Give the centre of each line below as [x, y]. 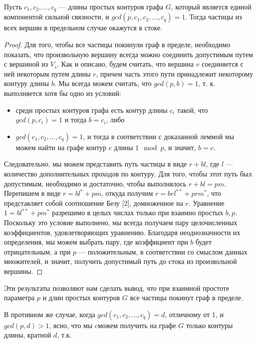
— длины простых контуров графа [111, 6]
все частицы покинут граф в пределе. [186, 298]
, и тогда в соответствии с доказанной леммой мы [159, 136]
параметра [19, 298]
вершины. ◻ [23, 271]
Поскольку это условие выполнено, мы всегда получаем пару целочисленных [121, 222]
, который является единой [211, 6]
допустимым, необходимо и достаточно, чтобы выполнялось [95, 183]
